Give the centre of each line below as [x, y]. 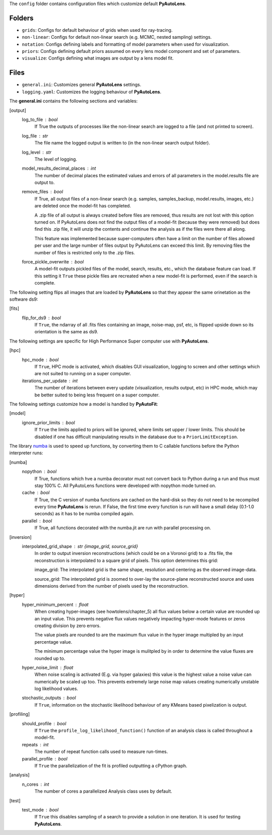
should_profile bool [44, 723]
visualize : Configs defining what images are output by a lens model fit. [98, 58]
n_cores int [36, 784]
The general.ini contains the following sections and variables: [74, 101]
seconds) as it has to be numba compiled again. [84, 514]
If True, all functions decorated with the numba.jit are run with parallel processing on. [123, 528]
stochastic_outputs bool [49, 698]
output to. [45, 183]
